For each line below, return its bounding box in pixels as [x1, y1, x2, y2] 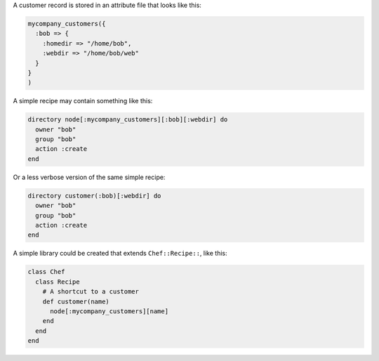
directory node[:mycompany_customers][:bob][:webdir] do [27, 116, 228, 124]
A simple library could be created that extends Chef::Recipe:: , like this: [13, 249, 227, 258]
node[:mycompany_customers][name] [50, 307, 168, 315]
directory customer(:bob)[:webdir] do [27, 192, 161, 199]
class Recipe [35, 277, 80, 286]
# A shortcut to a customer [42, 288, 140, 296]
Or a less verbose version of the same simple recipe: [13, 173, 166, 181]
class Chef [27, 268, 65, 276]
